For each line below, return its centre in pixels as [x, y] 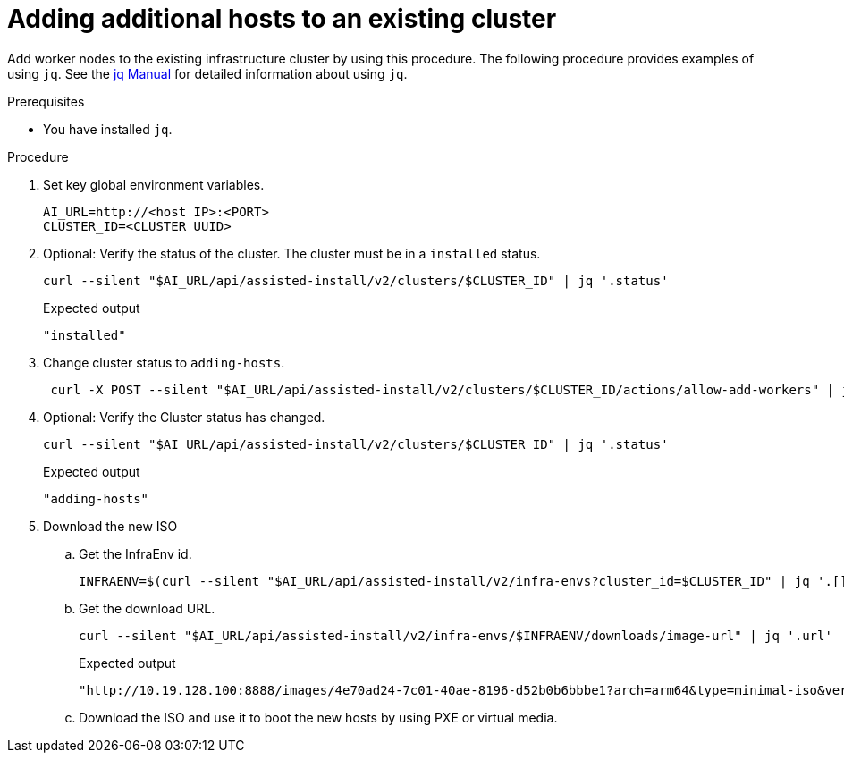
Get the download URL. [147, 608]
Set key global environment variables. [154, 184]
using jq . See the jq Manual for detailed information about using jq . [207, 73]
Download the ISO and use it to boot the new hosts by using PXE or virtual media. [318, 717]
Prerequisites [46, 101]
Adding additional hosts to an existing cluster [282, 19]
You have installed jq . [108, 129]
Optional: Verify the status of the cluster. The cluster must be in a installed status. [292, 253]
